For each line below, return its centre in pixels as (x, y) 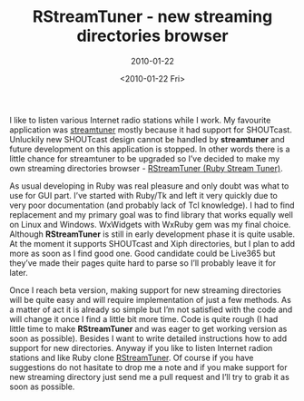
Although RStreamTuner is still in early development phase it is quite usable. (152, 234)
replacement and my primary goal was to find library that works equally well (151, 214)
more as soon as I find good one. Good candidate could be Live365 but (142, 253)
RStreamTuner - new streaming (152, 17)
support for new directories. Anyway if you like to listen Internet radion (141, 347)
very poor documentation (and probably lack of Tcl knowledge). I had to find (152, 205)
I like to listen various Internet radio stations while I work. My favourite (140, 120)
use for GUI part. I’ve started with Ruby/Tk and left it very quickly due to (144, 195)
